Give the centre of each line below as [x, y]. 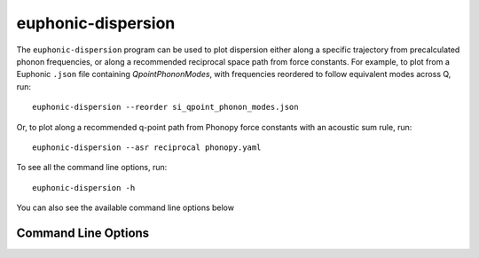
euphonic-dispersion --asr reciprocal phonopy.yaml [147, 147]
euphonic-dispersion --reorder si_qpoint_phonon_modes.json [165, 107]
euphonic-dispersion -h [84, 188]
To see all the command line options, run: [92, 168]
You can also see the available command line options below [126, 207]
